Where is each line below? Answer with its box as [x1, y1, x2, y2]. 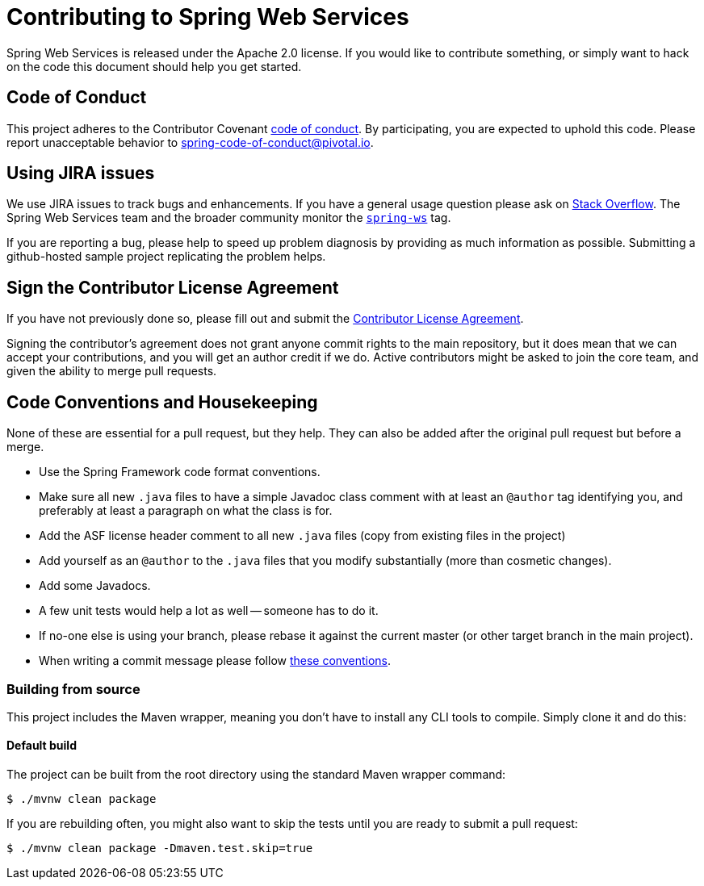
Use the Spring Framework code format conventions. [39, 465, 321, 479]
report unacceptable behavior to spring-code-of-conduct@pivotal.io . [6, 135, 374, 149]
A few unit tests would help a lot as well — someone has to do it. [39, 604, 379, 618]
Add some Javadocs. [39, 579, 151, 593]
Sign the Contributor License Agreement [6, 277, 339, 298]
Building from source [6, 680, 140, 697]
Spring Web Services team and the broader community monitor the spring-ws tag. [6, 211, 451, 225]
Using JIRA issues [6, 163, 155, 184]
